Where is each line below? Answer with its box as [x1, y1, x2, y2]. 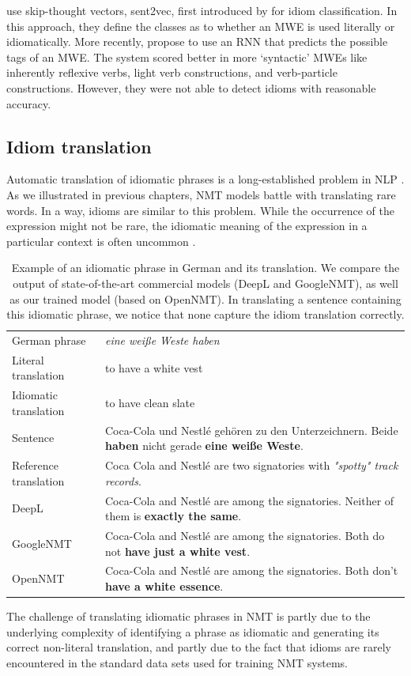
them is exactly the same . [105, 508, 242, 524]
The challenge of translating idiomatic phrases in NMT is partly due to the [6, 608, 371, 625]
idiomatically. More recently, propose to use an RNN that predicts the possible [6, 33, 388, 50]
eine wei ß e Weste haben [105, 331, 220, 348]
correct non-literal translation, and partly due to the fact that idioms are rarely [6, 639, 392, 655]
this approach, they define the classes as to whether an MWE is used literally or [6, 17, 395, 34]
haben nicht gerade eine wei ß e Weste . [105, 437, 304, 454]
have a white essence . [105, 578, 224, 595]
